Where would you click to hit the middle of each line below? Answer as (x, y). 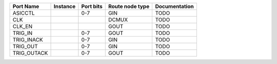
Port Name (26, 6)
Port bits (92, 6)
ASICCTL (24, 13)
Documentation (175, 6)
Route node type (129, 6)
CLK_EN (23, 26)
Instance (65, 6)
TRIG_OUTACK (30, 53)
